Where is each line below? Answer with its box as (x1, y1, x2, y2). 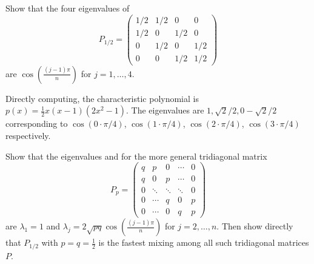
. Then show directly (216, 220, 293, 232)
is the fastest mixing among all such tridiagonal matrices (98, 236, 309, 249)
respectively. (5, 129, 51, 141)
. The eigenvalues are (126, 104, 204, 117)
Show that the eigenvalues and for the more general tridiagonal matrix (5, 149, 267, 162)
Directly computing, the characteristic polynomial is (5, 92, 199, 104)
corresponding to (5, 117, 68, 130)
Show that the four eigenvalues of (5, 2, 130, 14)
